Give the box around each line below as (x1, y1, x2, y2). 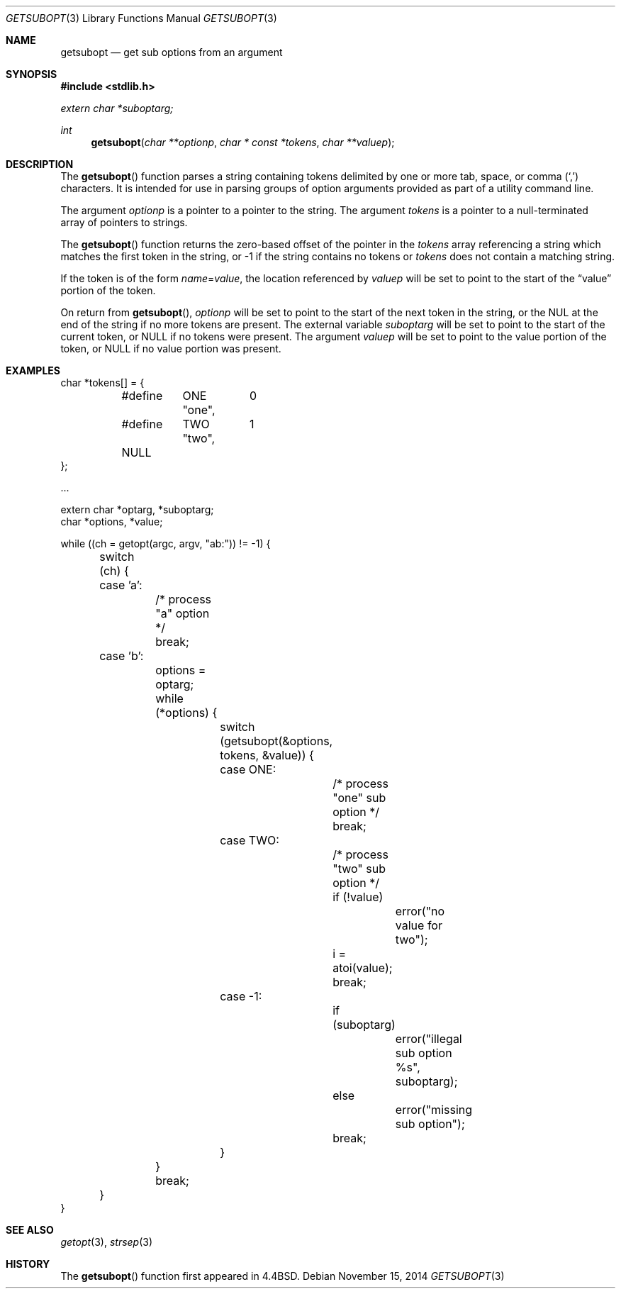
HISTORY (6, 1258, 50, 1270)
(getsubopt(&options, (220, 734, 333, 748)
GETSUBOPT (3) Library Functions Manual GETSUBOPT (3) (6, 12, 277, 24)
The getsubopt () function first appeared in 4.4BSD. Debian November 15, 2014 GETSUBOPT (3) (60, 1270, 505, 1282)
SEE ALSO (6, 1224, 54, 1236)
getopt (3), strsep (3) (60, 1236, 153, 1248)
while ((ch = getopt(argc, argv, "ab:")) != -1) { (60, 537, 271, 550)
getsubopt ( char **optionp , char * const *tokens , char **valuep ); (91, 136, 395, 148)
